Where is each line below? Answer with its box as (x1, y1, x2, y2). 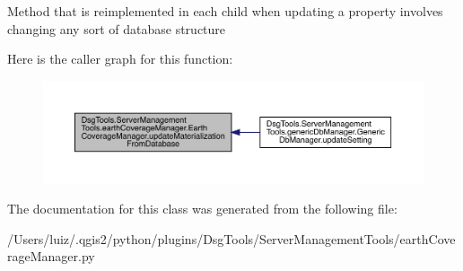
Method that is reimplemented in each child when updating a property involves (7, 2, 443, 20)
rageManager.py (7, 247, 95, 266)
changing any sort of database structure (7, 19, 226, 38)
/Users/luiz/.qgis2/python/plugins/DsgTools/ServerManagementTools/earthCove (7, 229, 456, 248)
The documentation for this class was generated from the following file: (7, 199, 397, 218)
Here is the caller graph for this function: (7, 49, 233, 68)
